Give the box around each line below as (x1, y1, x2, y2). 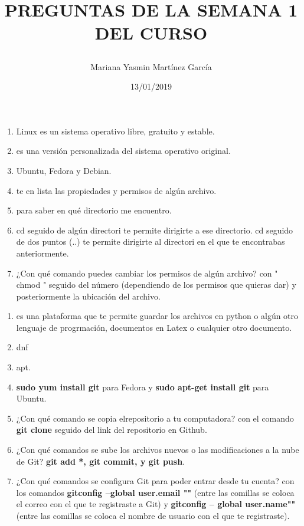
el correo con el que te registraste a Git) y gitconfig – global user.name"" (16, 498, 296, 510)
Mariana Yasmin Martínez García (90, 60, 212, 73)
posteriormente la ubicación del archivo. (16, 290, 161, 302)
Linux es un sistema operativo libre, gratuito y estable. (16, 124, 215, 137)
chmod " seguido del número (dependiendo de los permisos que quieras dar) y (16, 278, 296, 291)
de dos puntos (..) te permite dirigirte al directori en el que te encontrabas (16, 235, 285, 248)
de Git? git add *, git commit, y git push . (16, 455, 185, 467)
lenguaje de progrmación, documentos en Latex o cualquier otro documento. (16, 321, 292, 333)
